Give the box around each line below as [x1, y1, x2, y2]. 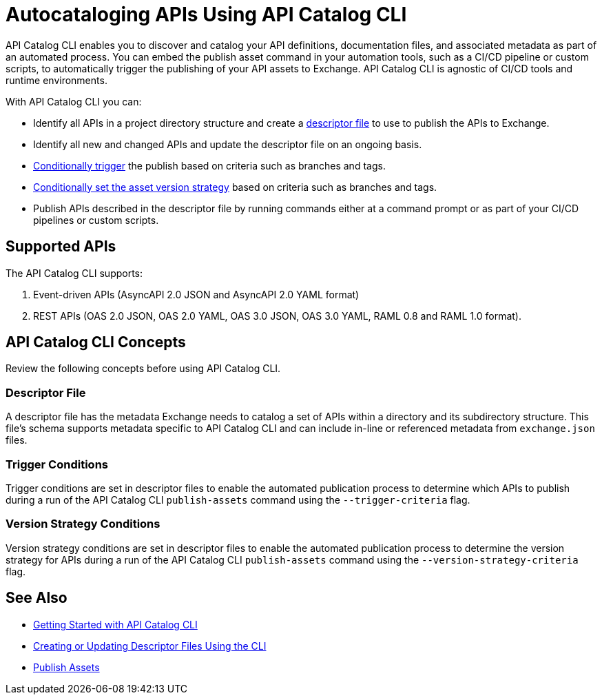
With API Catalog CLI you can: [6, 95, 142, 107]
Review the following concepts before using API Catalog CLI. [6, 362, 281, 375]
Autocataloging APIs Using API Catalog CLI [6, 3, 407, 26]
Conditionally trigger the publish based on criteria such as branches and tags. [33, 159, 386, 172]
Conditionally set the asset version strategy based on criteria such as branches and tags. [33, 181, 437, 193]
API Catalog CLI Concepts [6, 333, 186, 351]
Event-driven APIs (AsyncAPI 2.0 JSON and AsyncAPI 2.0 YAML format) [33, 288, 360, 300]
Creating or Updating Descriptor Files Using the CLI [33, 639, 267, 652]
